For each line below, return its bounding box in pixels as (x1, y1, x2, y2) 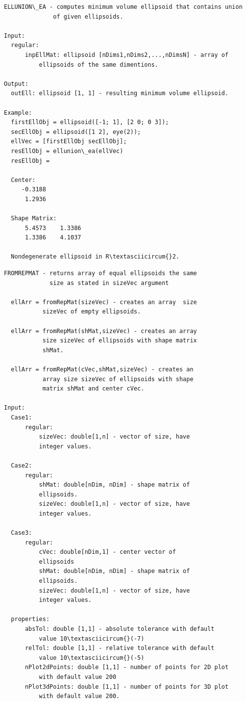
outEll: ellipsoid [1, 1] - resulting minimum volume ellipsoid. (11, 90, 229, 97)
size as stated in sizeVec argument (49, 279, 169, 286)
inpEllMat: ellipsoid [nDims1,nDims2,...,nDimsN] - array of (25, 51, 229, 58)
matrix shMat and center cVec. (42, 385, 145, 392)
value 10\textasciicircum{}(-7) (39, 635, 145, 642)
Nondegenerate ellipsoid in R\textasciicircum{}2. (11, 253, 179, 260)
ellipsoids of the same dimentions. (39, 61, 158, 68)
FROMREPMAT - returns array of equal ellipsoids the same (4, 270, 197, 277)
